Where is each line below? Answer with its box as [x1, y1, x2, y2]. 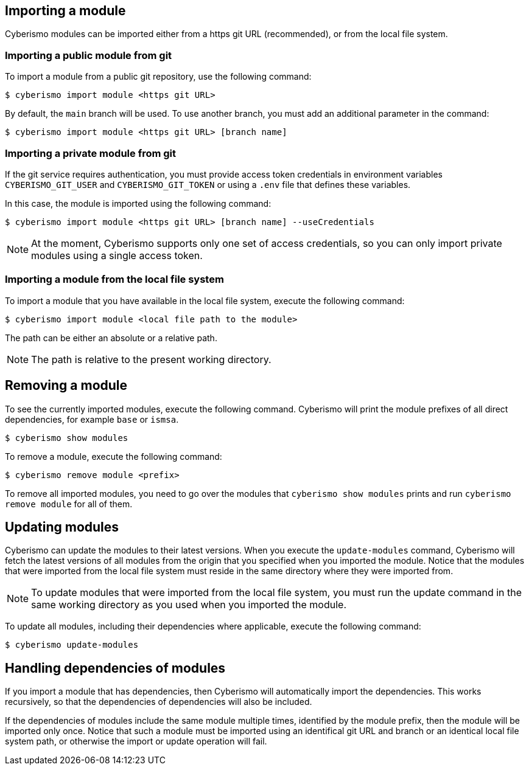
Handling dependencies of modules [5, 660, 226, 676]
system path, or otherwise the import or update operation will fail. [5, 736, 267, 747]
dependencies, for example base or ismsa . [5, 414, 179, 425]
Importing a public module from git [5, 49, 172, 61]
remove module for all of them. [5, 498, 133, 509]
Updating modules [5, 519, 119, 535]
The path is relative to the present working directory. [31, 353, 272, 366]
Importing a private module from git [5, 147, 177, 159]
